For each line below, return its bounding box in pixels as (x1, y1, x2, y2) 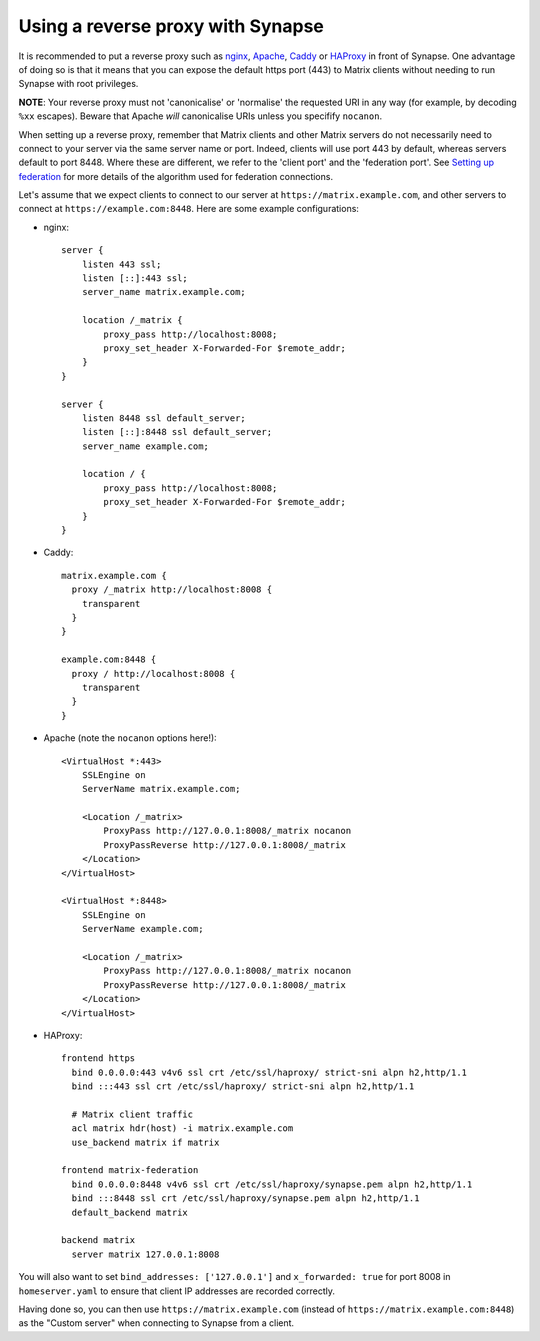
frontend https (61, 1053, 136, 1064)
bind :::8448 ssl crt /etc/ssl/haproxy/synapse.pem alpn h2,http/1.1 (71, 1193, 420, 1204)
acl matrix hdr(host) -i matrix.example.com (71, 1123, 294, 1134)
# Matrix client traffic (71, 1108, 194, 1120)
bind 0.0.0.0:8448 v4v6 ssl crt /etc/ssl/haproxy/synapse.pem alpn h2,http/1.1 (71, 1178, 473, 1190)
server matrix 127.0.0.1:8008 (71, 1248, 220, 1260)
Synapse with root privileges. (18, 78, 139, 90)
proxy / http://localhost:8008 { (71, 668, 236, 679)
